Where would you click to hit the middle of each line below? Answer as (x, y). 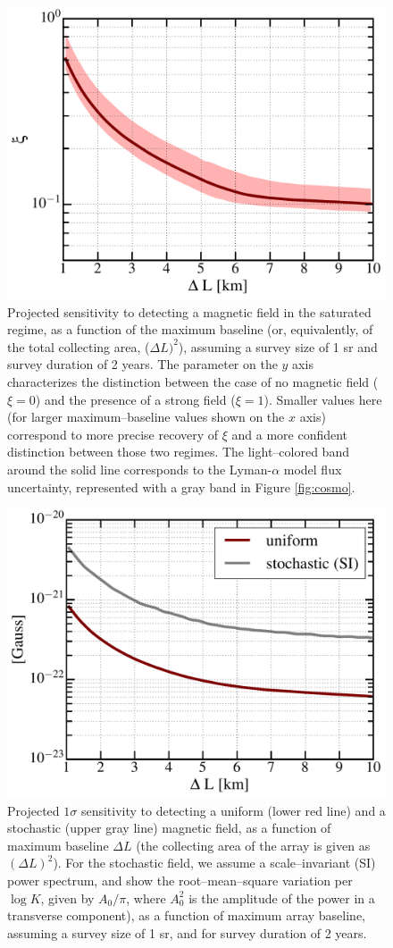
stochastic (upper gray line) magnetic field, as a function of (169, 828)
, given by (67, 898)
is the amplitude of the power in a (282, 898)
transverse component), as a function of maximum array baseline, (187, 915)
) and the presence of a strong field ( (135, 399)
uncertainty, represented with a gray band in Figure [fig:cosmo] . (181, 487)
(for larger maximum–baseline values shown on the (146, 417)
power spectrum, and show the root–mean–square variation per (180, 880)
